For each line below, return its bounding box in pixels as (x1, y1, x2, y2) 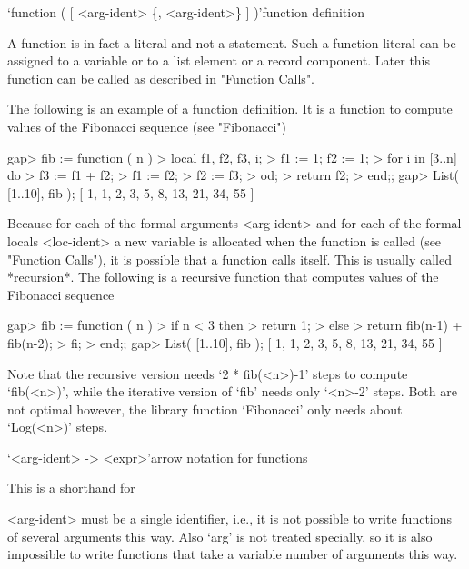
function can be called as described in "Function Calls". (7, 68, 315, 87)
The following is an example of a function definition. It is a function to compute (7, 99, 453, 118)
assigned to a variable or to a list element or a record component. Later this (7, 51, 431, 70)
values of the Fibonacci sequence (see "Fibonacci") (7, 116, 287, 135)
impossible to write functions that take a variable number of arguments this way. (7, 544, 458, 564)
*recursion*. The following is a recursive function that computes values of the (7, 267, 439, 286)
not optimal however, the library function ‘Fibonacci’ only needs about (7, 399, 403, 418)
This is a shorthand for (7, 478, 135, 497)
